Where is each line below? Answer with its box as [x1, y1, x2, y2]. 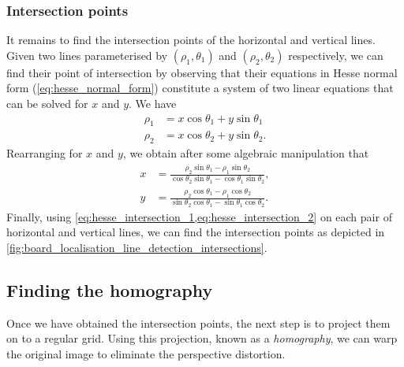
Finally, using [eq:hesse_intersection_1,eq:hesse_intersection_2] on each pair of [6, 208, 392, 224]
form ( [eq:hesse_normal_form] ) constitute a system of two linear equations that [6, 80, 394, 96]
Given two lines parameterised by [6, 46, 168, 63]
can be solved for [6, 95, 88, 111]
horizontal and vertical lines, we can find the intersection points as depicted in [6, 224, 385, 240]
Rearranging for [6, 145, 83, 161]
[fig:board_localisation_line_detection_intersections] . [6, 239, 267, 256]
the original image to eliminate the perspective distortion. [6, 346, 286, 362]
